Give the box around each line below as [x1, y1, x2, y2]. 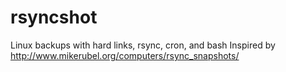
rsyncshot [10, 6, 98, 29]
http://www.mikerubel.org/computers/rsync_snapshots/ [10, 49, 240, 61]
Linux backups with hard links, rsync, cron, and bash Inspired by [10, 39, 276, 51]
